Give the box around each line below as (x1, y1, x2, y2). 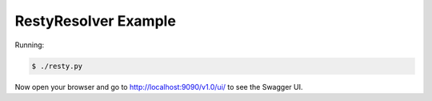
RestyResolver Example (14, 12, 176, 30)
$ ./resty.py (31, 61, 83, 71)
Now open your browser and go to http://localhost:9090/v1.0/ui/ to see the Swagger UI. (14, 82, 303, 91)
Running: (14, 40, 45, 50)
